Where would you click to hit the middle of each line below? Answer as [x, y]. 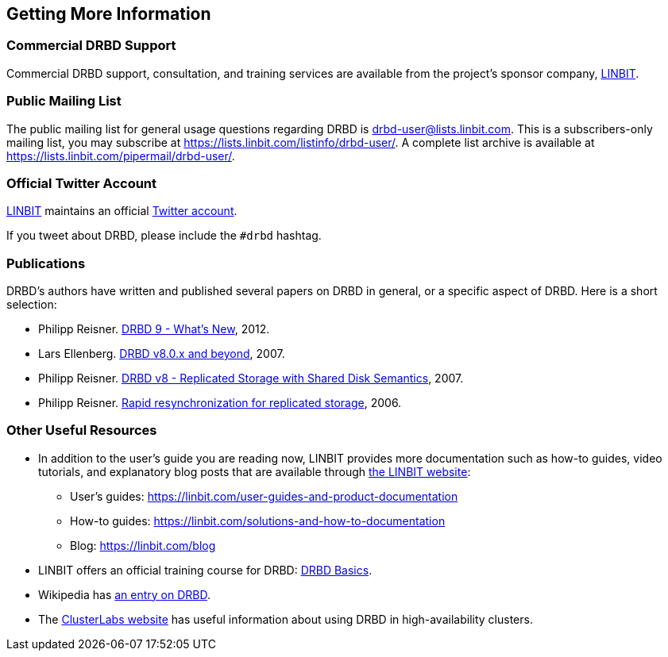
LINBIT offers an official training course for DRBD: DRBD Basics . [205, 570]
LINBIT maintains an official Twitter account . [122, 211]
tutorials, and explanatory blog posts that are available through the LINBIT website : [255, 471]
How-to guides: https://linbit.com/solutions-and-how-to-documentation [258, 521]
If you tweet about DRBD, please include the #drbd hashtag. [164, 236]
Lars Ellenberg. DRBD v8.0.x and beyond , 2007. [162, 354]
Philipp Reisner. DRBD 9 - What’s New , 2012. [154, 329]
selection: [32, 305]
